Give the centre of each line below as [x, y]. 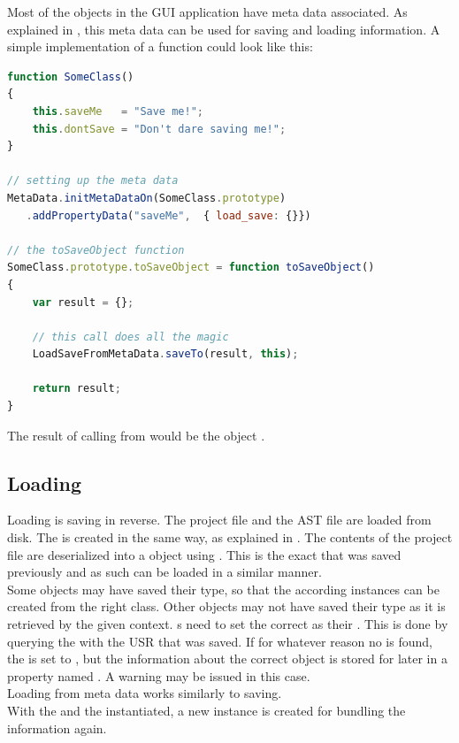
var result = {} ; [83, 302]
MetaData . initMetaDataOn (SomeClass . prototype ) [147, 198]
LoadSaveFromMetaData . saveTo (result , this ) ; [165, 354]
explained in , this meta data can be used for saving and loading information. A [224, 29]
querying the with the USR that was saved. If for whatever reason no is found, [220, 641]
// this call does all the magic [130, 337]
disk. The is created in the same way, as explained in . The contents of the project [230, 537]
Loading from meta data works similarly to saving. [145, 693]
